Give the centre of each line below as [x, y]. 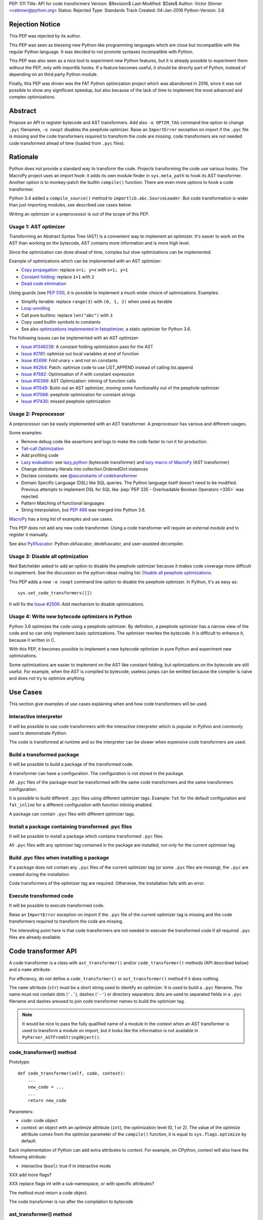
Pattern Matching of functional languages [63, 503]
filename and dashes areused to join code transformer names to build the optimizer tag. [97, 1001]
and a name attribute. [30, 970]
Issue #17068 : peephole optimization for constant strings [78, 395]
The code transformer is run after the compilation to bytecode [71, 1202]
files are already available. [35, 937]
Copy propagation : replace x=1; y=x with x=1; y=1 [75, 270]
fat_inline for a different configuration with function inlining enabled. [81, 805]
